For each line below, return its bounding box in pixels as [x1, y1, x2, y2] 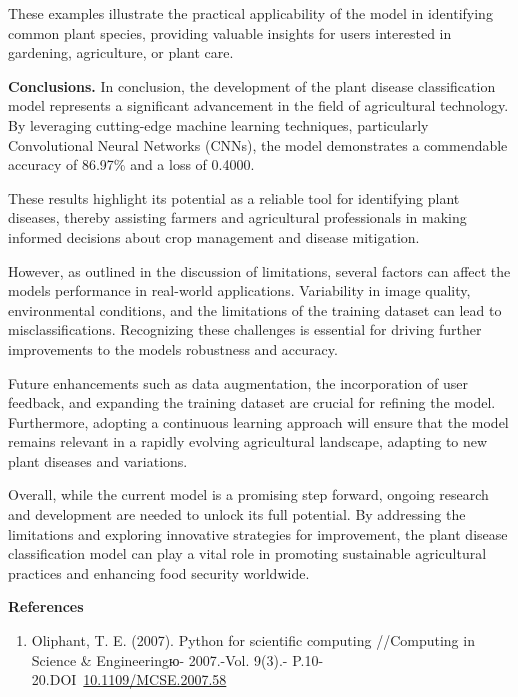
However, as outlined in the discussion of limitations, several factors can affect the [8, 260, 511, 281]
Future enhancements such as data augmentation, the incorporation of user [8, 372, 468, 393]
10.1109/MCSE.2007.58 [83, 669, 227, 690]
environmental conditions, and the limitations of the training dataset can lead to [8, 299, 502, 320]
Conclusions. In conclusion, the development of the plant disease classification [8, 75, 496, 96]
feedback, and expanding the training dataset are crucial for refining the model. [8, 392, 496, 413]
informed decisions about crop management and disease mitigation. [8, 226, 420, 247]
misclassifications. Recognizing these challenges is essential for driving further [8, 319, 482, 340]
